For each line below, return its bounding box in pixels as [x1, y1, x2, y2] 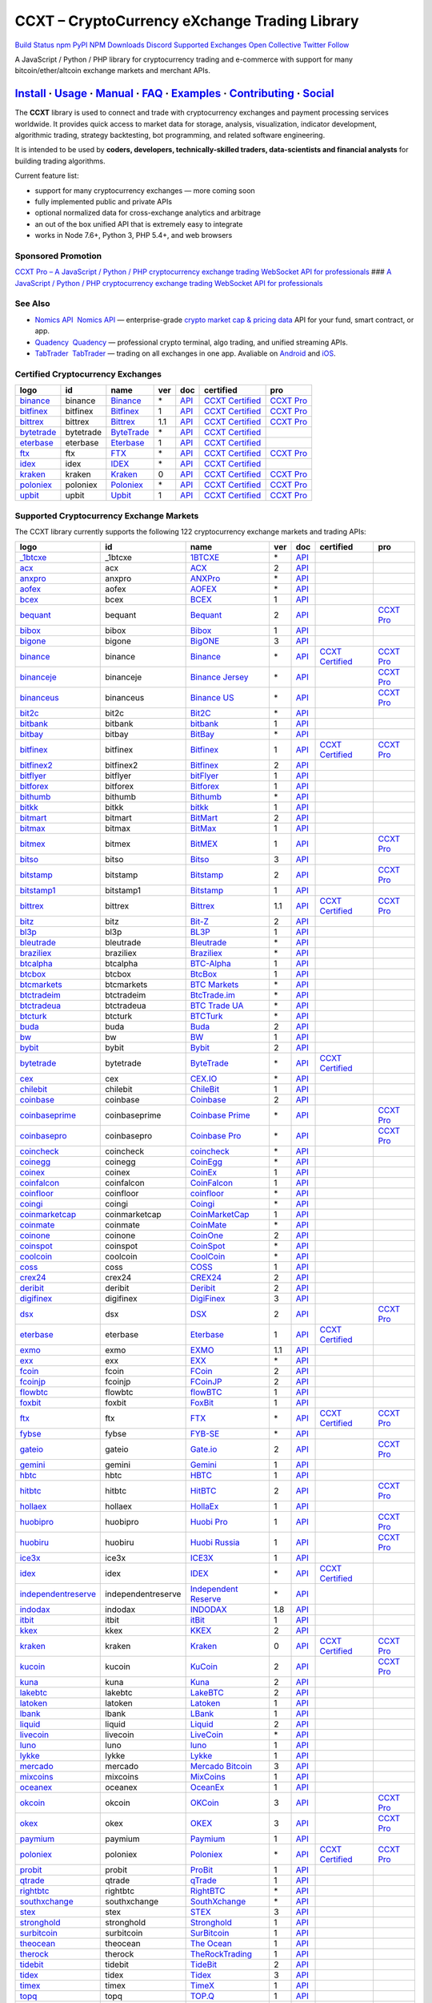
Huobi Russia [190, 1537, 240, 1548]
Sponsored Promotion [14, 250, 102, 261]
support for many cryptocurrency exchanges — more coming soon [34, 185, 255, 195]
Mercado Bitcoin [190, 1761, 252, 1772]
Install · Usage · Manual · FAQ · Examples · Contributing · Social [14, 87, 334, 100]
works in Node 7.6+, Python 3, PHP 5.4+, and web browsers [34, 231, 233, 240]
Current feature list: [14, 171, 79, 180]
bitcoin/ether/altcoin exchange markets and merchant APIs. [14, 66, 211, 75]
